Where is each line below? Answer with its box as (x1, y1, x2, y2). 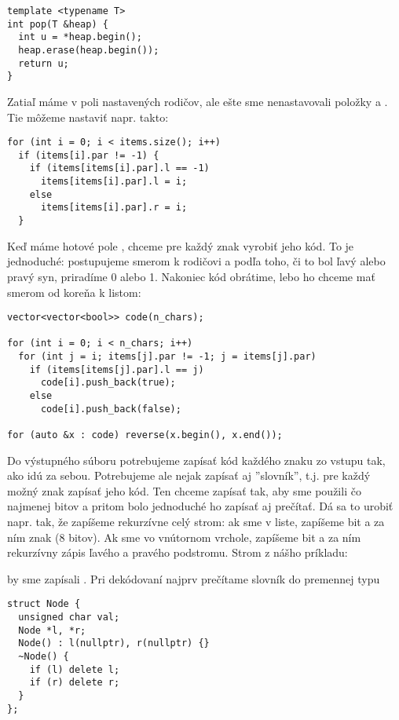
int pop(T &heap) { (7, 18, 108, 30)
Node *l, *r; (18, 624, 86, 636)
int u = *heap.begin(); (18, 31, 142, 43)
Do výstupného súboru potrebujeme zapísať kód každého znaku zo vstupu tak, (7, 451, 386, 468)
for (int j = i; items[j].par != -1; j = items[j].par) (18, 351, 317, 363)
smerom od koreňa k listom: (7, 283, 141, 300)
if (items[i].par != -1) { (18, 149, 159, 161)
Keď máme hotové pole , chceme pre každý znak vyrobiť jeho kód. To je (7, 237, 354, 254)
